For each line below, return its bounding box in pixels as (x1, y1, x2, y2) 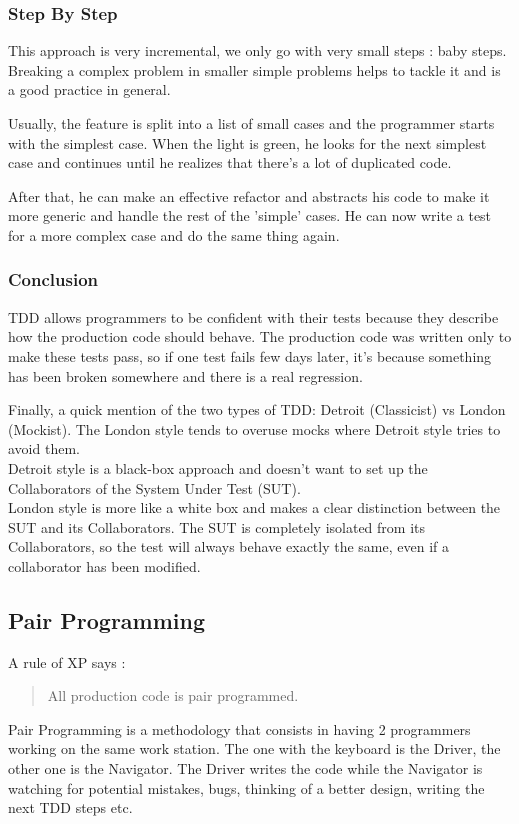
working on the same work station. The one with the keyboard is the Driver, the (8, 738, 501, 759)
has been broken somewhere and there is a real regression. (8, 365, 363, 386)
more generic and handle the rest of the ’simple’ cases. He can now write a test (8, 205, 492, 226)
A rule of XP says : (8, 651, 126, 672)
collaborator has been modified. (8, 555, 201, 576)
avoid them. (8, 438, 80, 459)
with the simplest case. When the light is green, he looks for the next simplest (8, 132, 487, 153)
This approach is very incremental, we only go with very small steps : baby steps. (8, 40, 507, 61)
